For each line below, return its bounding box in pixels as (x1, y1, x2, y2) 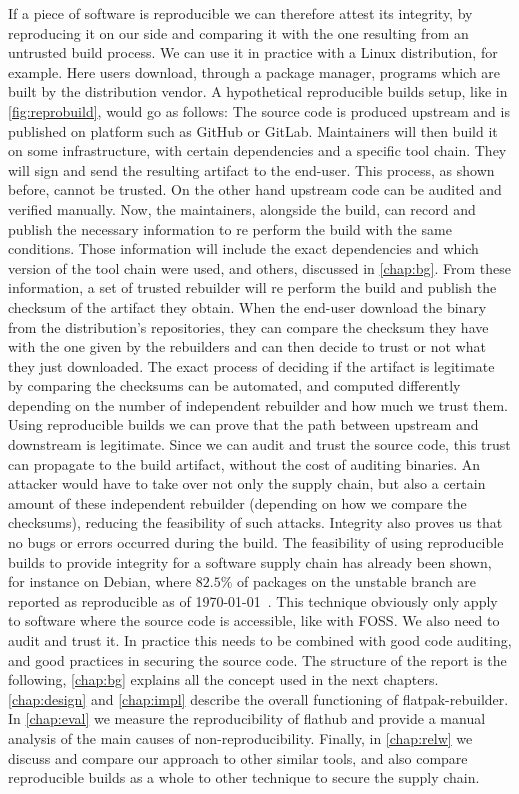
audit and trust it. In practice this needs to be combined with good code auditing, (8, 630, 512, 650)
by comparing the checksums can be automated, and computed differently (8, 375, 461, 396)
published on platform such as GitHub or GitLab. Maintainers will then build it (8, 120, 498, 141)
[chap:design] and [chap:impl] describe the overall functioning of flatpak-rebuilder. (8, 688, 509, 709)
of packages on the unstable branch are (237, 571, 477, 592)
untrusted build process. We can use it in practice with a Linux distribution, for (8, 42, 498, 63)
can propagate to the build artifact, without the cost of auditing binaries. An (8, 453, 481, 474)
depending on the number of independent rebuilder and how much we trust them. (8, 394, 508, 415)
